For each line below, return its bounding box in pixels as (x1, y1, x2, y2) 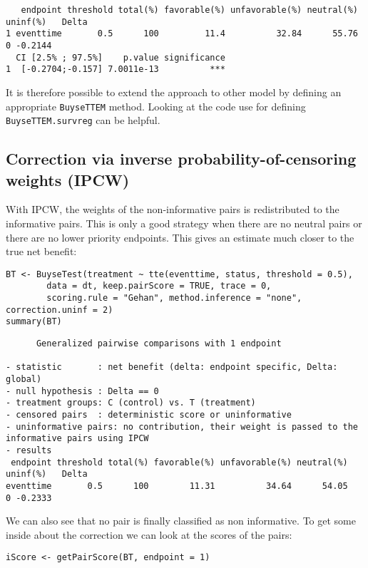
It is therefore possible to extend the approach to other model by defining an (6, 84, 342, 99)
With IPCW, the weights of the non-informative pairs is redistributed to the (6, 202, 339, 217)
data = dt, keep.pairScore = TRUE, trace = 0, (46, 281, 272, 291)
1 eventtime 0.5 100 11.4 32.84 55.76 (6, 29, 358, 39)
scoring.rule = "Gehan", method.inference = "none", (46, 293, 302, 304)
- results (6, 445, 52, 455)
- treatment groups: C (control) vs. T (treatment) (6, 398, 256, 408)
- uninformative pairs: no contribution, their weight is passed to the (6, 421, 358, 432)
